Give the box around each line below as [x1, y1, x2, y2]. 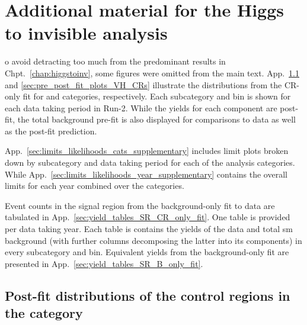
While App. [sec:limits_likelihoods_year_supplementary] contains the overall [5, 168, 287, 180]
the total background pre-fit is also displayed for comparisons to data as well [17, 113, 296, 126]
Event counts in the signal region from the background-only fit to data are [5, 199, 275, 211]
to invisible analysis [5, 21, 168, 45]
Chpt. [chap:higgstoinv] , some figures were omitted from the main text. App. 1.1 [5, 66, 299, 79]
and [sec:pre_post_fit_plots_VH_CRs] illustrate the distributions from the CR [5, 78, 297, 91]
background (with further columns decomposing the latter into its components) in [5, 234, 302, 246]
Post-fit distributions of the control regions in [5, 286, 290, 304]
